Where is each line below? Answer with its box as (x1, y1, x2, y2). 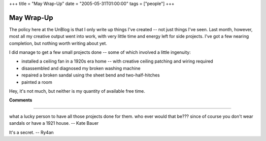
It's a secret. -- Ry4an (9, 129, 54, 135)
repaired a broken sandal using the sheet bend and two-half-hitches (21, 72, 160, 78)
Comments (9, 97, 33, 103)
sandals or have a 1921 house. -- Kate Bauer (9, 120, 99, 126)
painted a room (21, 79, 53, 85)
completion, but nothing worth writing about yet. (9, 40, 107, 46)
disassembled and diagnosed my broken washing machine (21, 65, 140, 71)
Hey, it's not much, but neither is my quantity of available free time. (9, 88, 145, 94)
